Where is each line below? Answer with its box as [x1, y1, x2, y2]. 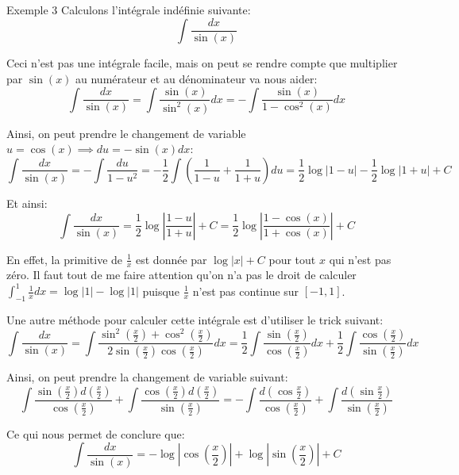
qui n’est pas [329, 251, 391, 267]
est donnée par [136, 251, 207, 267]
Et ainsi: [6, 194, 48, 211]
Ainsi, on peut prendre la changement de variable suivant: [6, 369, 288, 385]
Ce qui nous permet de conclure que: [6, 425, 185, 442]
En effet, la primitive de [6, 251, 123, 267]
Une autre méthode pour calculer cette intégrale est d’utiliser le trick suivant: [6, 312, 384, 328]
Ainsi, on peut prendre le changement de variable [6, 124, 246, 141]
